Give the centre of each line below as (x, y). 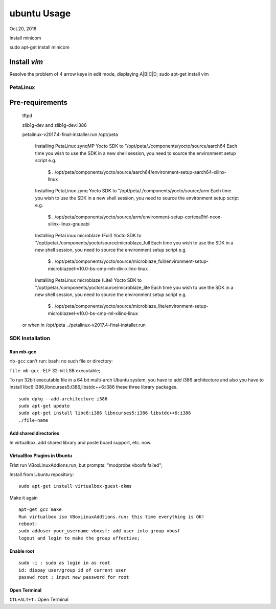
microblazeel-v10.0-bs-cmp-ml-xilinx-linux (93, 313)
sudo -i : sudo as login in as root (64, 563)
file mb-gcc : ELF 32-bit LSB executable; (55, 370)
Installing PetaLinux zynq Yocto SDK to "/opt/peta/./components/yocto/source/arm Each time (133, 191)
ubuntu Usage (40, 13)
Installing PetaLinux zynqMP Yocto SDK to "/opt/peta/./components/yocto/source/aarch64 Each (136, 146)
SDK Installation (30, 338)
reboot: (28, 524)
